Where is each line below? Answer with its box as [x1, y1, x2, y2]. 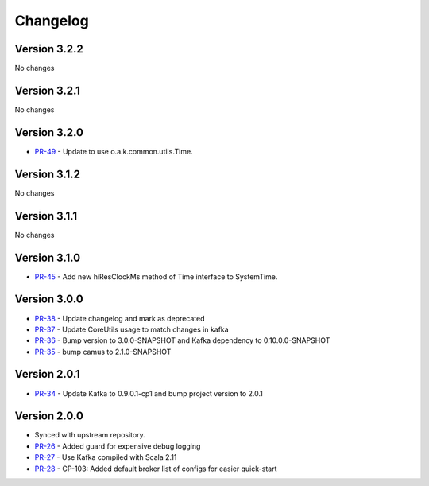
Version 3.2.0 [14, 126, 83, 139]
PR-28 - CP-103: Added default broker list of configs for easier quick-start [34, 464, 277, 473]
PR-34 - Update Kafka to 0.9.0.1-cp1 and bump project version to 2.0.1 [34, 388, 264, 398]
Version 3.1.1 [14, 209, 78, 223]
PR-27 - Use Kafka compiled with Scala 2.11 [34, 453, 177, 462]
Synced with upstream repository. [34, 430, 146, 440]
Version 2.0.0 [14, 410, 83, 423]
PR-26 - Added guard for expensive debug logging [34, 441, 201, 451]
